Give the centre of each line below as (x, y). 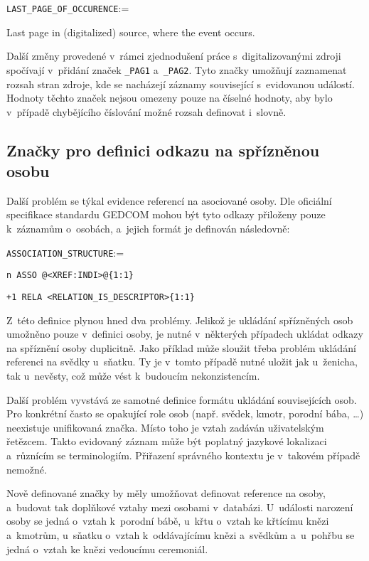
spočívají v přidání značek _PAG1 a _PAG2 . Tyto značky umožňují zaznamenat (177, 69)
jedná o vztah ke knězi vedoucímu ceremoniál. (107, 549)
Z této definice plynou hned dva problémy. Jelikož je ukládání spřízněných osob (180, 320)
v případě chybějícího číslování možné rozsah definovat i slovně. (146, 111)
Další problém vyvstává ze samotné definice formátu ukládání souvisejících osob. (182, 399)
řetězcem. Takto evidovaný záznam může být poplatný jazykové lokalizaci (167, 441)
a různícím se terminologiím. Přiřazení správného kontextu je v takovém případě (183, 455)
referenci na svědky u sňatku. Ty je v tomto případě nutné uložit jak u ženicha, (182, 362)
